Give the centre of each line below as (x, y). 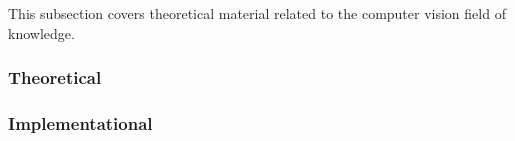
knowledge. (41, 32)
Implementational (80, 122)
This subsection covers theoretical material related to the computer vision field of (257, 13)
